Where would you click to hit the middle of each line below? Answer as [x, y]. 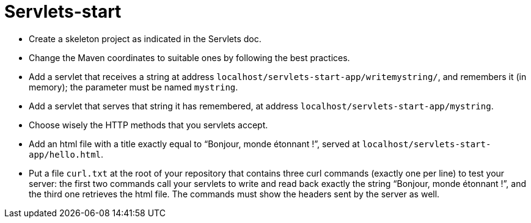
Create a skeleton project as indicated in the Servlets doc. [145, 38]
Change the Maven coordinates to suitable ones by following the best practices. [189, 57]
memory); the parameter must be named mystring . [134, 87]
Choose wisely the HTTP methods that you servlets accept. [148, 125]
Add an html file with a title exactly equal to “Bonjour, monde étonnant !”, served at [194, 144]
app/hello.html [65, 154]
